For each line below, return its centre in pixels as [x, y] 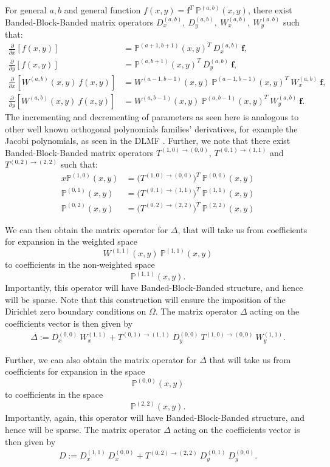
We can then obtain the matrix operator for [87, 229]
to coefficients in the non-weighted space [80, 264]
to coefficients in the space [54, 394]
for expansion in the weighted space [71, 241]
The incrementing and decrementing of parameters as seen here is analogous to [152, 116]
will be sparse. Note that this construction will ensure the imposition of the [145, 299]
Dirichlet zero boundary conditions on [76, 311]
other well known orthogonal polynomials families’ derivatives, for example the [151, 128]
